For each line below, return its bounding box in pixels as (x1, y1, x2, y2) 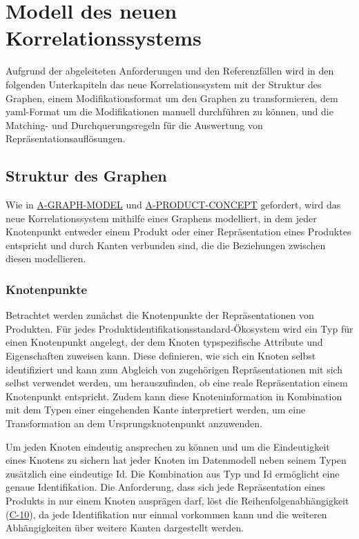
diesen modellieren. (6, 251, 86, 266)
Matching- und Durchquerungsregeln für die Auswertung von (6, 117, 263, 132)
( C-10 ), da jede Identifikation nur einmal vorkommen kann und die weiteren (6, 507, 327, 521)
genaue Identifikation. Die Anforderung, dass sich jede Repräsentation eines (6, 480, 325, 494)
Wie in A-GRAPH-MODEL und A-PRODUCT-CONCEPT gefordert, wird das (6, 197, 341, 212)
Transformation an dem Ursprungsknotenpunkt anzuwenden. (6, 416, 262, 431)
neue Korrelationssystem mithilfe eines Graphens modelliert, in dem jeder (6, 210, 317, 225)
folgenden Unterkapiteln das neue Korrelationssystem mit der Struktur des (6, 77, 322, 91)
